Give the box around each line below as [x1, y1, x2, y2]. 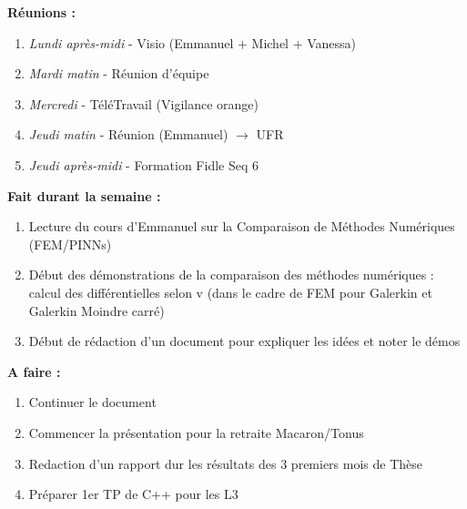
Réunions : [7, 3, 76, 21]
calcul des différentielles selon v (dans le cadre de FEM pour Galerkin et [28, 282, 432, 301]
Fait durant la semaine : [7, 186, 161, 205]
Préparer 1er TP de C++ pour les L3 [28, 484, 239, 504]
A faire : [7, 361, 61, 381]
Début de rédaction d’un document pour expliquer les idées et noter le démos [28, 331, 461, 351]
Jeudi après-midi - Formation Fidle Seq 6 [28, 155, 259, 174]
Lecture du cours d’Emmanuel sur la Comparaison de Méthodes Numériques [28, 217, 455, 236]
